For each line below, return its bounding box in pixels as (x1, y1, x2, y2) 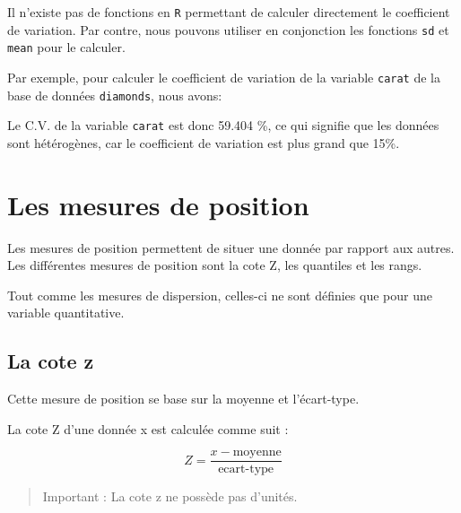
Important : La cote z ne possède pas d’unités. (42, 487, 298, 506)
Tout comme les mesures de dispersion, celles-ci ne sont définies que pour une (7, 285, 432, 304)
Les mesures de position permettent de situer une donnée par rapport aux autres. (7, 238, 455, 256)
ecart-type (218, 463, 274, 476)
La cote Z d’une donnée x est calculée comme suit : (7, 419, 289, 438)
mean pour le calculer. (7, 38, 126, 57)
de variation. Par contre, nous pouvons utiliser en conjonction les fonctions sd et (7, 20, 449, 39)
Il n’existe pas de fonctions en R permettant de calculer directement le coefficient (7, 3, 450, 21)
